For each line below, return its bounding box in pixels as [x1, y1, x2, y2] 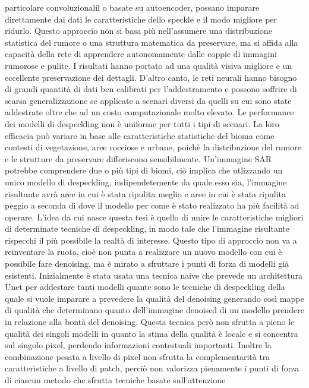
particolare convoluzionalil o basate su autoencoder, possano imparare [5, 1, 260, 13]
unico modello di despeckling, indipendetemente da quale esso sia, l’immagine [5, 175, 287, 188]
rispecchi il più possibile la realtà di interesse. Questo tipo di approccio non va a [5, 234, 297, 246]
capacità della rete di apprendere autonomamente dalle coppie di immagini [5, 48, 277, 60]
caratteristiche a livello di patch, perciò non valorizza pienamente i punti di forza [5, 362, 299, 374]
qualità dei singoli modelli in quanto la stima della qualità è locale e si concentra [5, 327, 298, 339]
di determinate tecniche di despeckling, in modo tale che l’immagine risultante [5, 222, 289, 235]
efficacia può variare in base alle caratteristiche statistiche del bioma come [5, 129, 275, 141]
